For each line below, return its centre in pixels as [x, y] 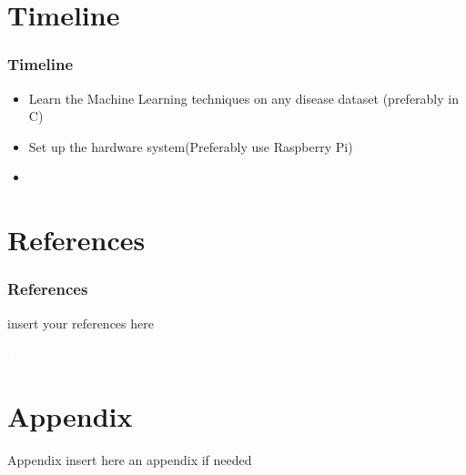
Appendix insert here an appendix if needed [130, 459]
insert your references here [81, 323]
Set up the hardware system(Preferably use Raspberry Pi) [191, 146]
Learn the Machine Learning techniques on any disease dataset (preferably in [243, 98]
